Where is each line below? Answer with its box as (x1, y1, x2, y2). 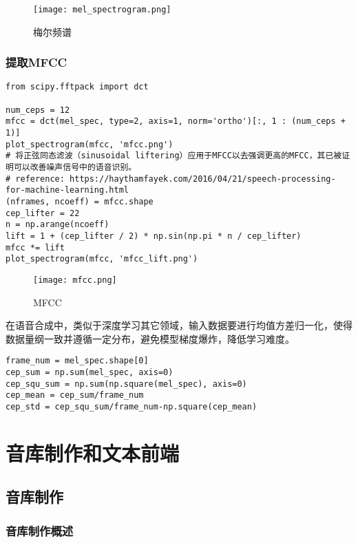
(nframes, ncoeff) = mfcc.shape (6, 197, 154, 207)
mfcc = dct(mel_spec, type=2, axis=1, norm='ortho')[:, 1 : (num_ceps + (6, 116, 346, 127)
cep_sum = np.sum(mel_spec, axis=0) (6, 368, 173, 378)
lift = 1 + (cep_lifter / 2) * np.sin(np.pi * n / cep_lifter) (6, 231, 302, 241)
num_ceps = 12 (6, 105, 70, 115)
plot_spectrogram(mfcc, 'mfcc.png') (6, 139, 173, 149)
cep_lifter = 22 (6, 208, 80, 218)
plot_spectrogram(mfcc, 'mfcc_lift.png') (6, 254, 198, 264)
